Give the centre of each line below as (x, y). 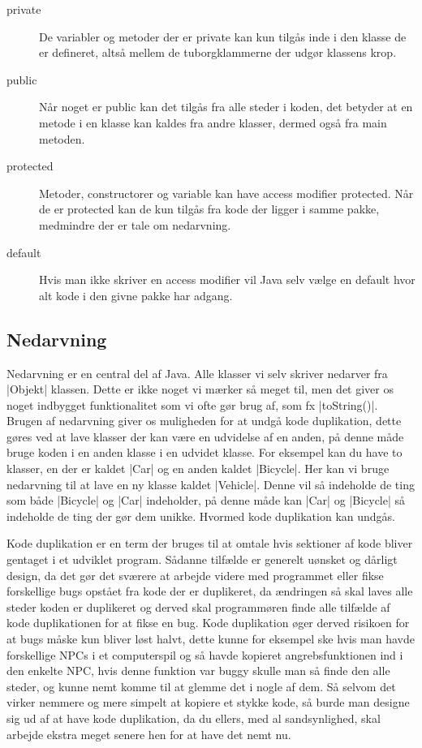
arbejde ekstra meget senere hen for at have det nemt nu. (149, 734)
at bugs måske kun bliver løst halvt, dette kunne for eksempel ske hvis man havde (211, 639)
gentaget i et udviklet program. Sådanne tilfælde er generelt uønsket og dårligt (202, 559)
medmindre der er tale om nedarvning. (135, 224)
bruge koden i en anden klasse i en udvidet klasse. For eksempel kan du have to (205, 452)
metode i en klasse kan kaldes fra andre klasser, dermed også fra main (213, 122)
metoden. (62, 138)
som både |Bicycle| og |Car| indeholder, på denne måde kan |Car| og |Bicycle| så (206, 500)
